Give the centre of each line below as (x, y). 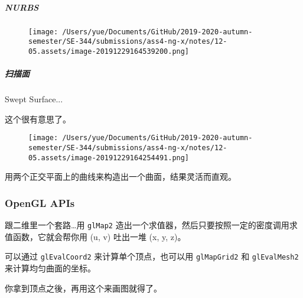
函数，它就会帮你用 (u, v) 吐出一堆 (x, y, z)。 (99, 236)
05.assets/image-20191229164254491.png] (109, 158)
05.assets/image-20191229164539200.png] (109, 51)
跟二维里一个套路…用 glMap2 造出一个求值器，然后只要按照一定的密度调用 (147, 225)
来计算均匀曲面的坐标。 (50, 268)
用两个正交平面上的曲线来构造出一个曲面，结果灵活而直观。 (120, 176)
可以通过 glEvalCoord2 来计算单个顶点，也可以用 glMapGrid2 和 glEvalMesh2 (152, 256)
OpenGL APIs (40, 203)
